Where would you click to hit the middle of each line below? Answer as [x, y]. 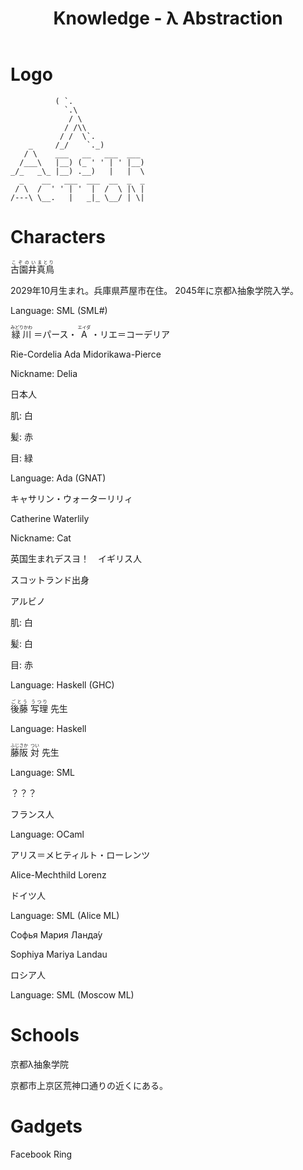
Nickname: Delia [44, 373]
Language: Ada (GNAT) [58, 478]
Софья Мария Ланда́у [56, 934]
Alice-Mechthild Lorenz [58, 874]
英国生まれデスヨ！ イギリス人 [76, 558]
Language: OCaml [47, 834]
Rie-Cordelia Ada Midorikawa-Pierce [86, 354]
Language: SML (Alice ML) [65, 915]
